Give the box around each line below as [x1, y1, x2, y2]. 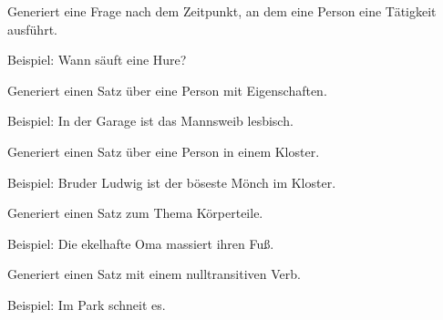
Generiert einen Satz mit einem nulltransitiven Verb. [7, 264, 301, 284]
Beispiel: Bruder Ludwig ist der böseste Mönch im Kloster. [7, 172, 336, 191]
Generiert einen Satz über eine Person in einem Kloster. [7, 141, 320, 160]
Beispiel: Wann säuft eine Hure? [7, 50, 187, 69]
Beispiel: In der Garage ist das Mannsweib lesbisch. [7, 111, 294, 130]
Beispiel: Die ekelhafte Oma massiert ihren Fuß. [7, 233, 274, 253]
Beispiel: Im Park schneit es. [7, 294, 166, 314]
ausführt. [7, 19, 57, 38]
